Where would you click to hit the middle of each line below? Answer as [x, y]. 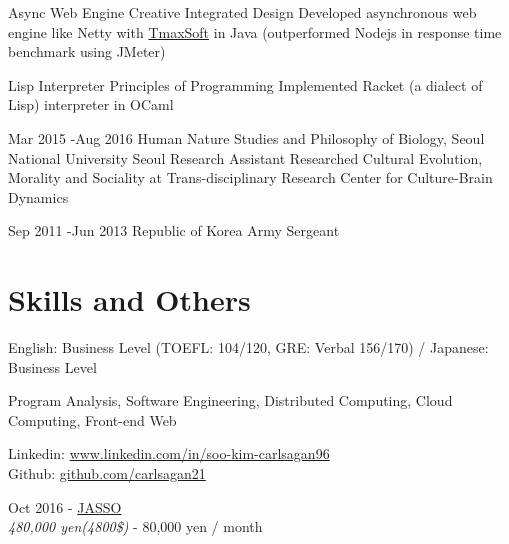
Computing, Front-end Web [92, 419]
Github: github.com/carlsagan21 [107, 473]
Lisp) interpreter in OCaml [91, 104]
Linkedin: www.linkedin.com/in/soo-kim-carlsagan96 [169, 453]
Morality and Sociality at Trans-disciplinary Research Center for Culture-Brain [250, 177]
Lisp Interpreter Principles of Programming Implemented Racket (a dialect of [245, 84]
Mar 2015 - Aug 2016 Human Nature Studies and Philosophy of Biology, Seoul [246, 137]
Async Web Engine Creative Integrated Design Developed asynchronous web [242, 12]
